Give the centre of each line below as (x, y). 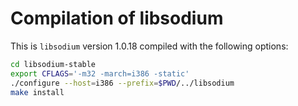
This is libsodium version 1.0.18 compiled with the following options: (149, 46)
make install (37, 92)
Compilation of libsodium (117, 18)
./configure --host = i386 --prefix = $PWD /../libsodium (122, 83)
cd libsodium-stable (53, 64)
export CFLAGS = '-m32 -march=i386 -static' (100, 73)
